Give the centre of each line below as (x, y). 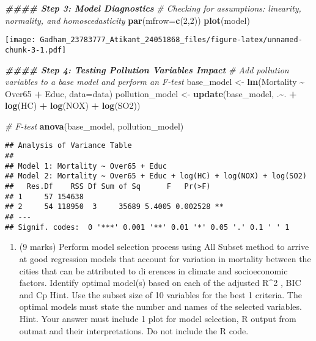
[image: (20, 40)
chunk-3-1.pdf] (36, 50)
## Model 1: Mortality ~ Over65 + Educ (86, 166)
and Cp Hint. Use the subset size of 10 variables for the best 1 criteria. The (160, 294)
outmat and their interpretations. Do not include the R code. (134, 330)
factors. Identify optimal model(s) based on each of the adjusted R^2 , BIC (160, 283)
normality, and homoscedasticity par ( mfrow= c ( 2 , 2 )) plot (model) (127, 20)
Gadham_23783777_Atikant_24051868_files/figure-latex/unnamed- (171, 40)
